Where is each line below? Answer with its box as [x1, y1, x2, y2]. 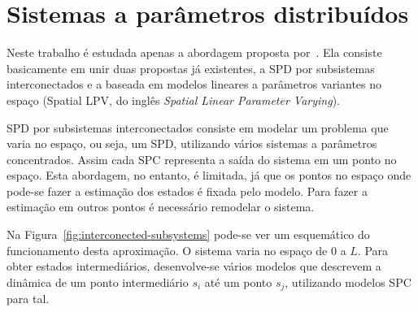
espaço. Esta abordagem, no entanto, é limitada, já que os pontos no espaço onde [7, 167, 411, 184]
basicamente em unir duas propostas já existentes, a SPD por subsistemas [7, 59, 375, 76]
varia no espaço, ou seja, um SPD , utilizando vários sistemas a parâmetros [7, 135, 377, 152]
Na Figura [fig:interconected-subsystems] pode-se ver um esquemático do [7, 226, 370, 243]
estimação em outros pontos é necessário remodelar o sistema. [7, 198, 315, 215]
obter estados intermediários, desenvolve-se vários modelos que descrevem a [7, 258, 381, 275]
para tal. [7, 290, 50, 307]
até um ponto [204, 273, 272, 290]
